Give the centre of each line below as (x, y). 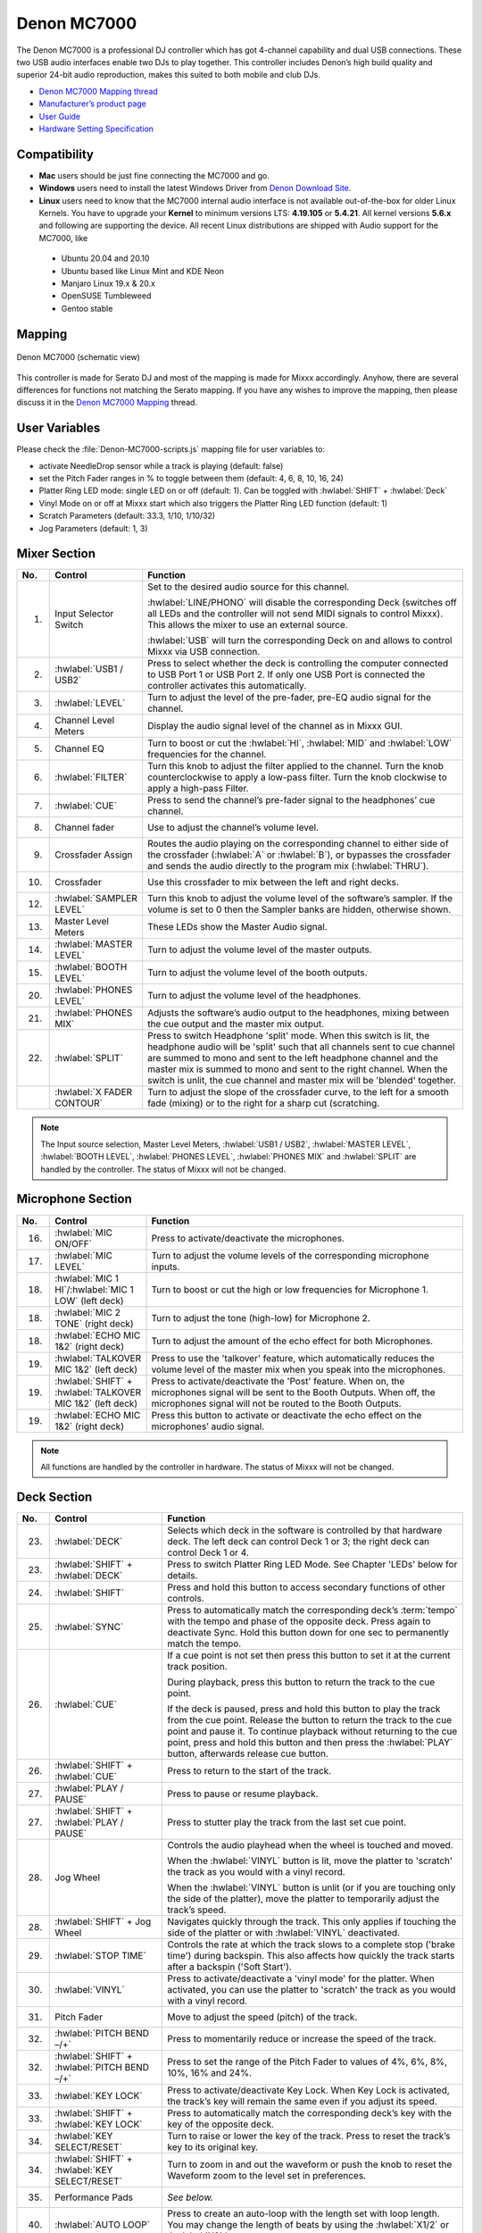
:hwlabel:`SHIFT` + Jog (103, 1921)
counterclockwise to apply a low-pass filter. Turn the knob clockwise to (298, 777)
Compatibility (55, 154)
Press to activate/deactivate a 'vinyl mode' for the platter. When (301, 1978)
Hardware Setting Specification (96, 129)
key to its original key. (213, 2146)
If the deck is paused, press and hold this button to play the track (304, 1709)
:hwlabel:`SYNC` (89, 1627)
